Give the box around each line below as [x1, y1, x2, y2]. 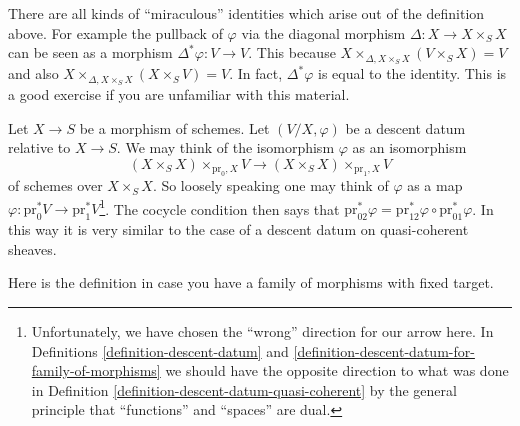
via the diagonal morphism [241, 22, 406, 43]
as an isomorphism [352, 137, 467, 158]
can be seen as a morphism [8, 42, 173, 63]
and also [8, 63, 59, 84]
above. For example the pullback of [8, 22, 223, 43]
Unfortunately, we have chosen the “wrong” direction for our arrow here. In [31, 320, 494, 341]
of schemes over [8, 175, 103, 196]
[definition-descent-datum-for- [293, 340, 475, 361]
